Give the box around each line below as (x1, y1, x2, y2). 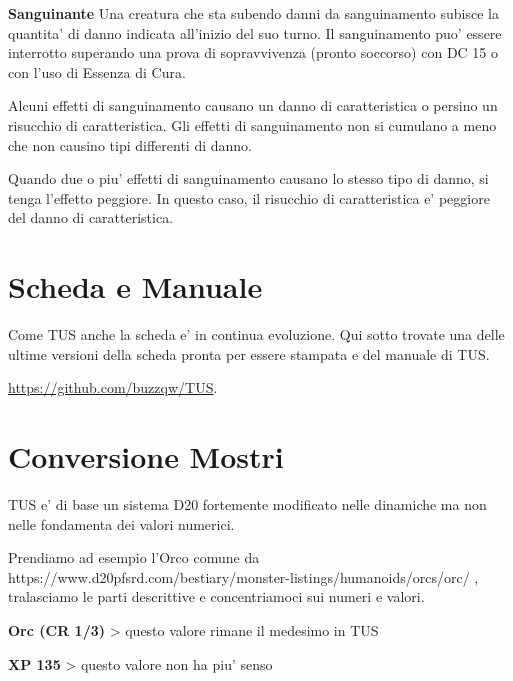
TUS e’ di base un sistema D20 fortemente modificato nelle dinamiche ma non (8, 493, 487, 514)
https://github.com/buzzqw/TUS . (8, 377, 218, 398)
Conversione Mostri (8, 436, 284, 477)
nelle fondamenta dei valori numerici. (8, 513, 235, 534)
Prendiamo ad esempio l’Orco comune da (8, 547, 260, 568)
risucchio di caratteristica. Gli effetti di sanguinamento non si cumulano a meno (8, 114, 497, 135)
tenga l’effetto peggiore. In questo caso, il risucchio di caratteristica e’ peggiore (8, 187, 490, 208)
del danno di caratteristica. (8, 207, 174, 228)
